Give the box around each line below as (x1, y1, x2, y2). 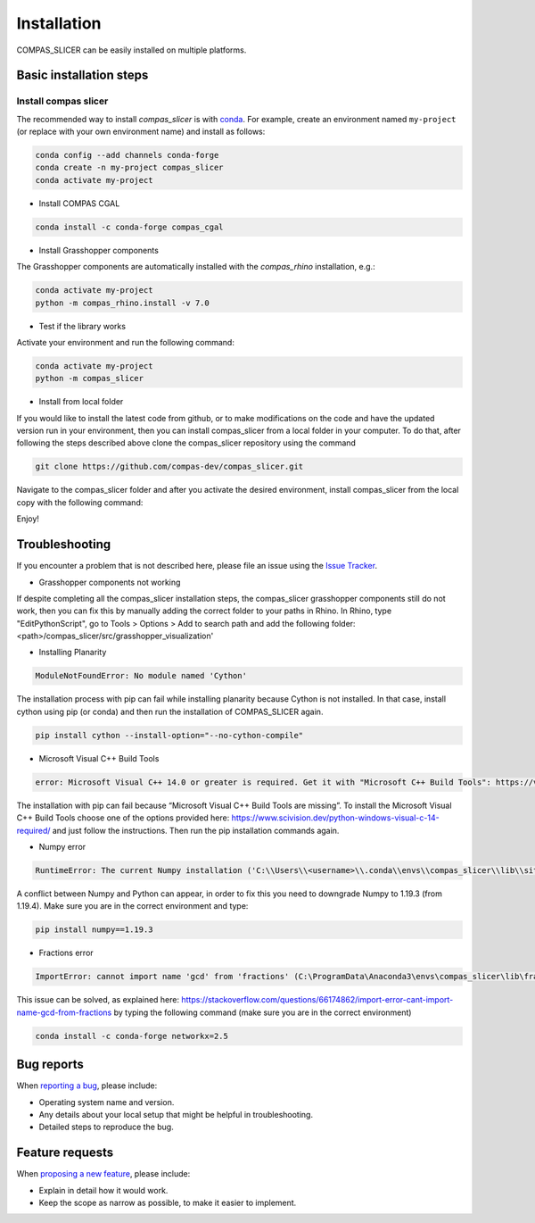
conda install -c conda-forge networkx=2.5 (35, 1031, 229, 1041)
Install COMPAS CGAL (38, 197, 120, 209)
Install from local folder (38, 396, 124, 407)
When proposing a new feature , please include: (16, 1169, 191, 1179)
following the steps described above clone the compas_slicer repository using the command (16, 437, 357, 448)
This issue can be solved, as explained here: (16, 994, 180, 1005)
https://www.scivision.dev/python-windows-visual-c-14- (231, 812, 440, 823)
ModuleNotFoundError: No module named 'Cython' (35, 670, 247, 681)
